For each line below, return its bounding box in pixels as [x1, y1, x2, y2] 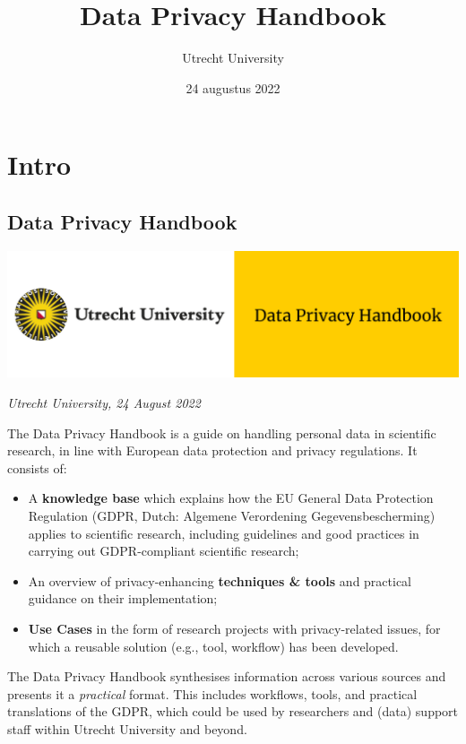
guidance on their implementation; [28, 589, 218, 608]
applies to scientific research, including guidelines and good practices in [28, 523, 419, 542]
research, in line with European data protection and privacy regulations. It [7, 441, 418, 460]
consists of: [7, 458, 67, 477]
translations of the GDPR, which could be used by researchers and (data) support [7, 702, 459, 721]
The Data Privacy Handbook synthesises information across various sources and [7, 667, 446, 686]
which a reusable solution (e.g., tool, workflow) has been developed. [28, 636, 399, 655]
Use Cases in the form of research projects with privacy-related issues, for [28, 619, 441, 637]
